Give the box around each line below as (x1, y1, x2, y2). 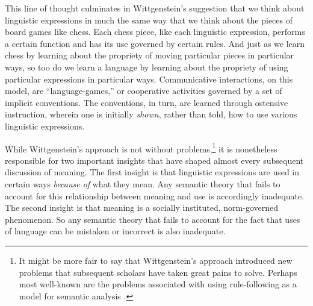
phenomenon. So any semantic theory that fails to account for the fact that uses (5, 213, 300, 225)
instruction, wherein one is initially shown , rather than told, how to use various (5, 108, 297, 120)
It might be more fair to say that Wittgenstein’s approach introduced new (19, 254, 293, 266)
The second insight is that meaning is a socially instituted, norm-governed (5, 201, 278, 214)
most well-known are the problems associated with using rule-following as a (19, 278, 297, 290)
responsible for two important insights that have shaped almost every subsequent (5, 154, 304, 166)
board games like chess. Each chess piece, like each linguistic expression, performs (5, 25, 305, 38)
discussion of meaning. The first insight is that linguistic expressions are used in (5, 166, 300, 178)
